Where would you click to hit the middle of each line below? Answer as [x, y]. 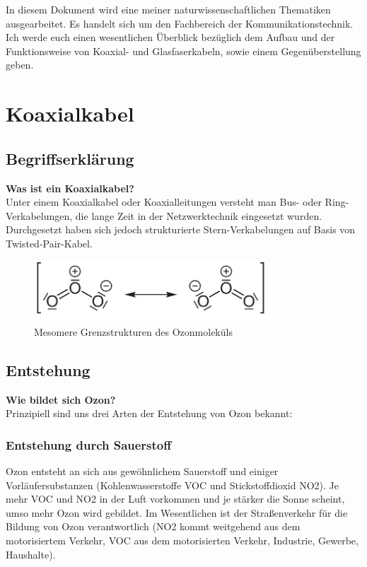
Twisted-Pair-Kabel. [49, 243]
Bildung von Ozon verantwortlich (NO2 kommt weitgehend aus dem [153, 526]
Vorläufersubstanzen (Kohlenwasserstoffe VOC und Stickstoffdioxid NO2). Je [172, 485]
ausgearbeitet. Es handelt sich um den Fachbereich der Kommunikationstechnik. [180, 23]
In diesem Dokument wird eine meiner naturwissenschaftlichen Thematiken [168, 9]
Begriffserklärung [70, 158]
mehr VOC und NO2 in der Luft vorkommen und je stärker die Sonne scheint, [175, 499]
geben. [20, 65]
